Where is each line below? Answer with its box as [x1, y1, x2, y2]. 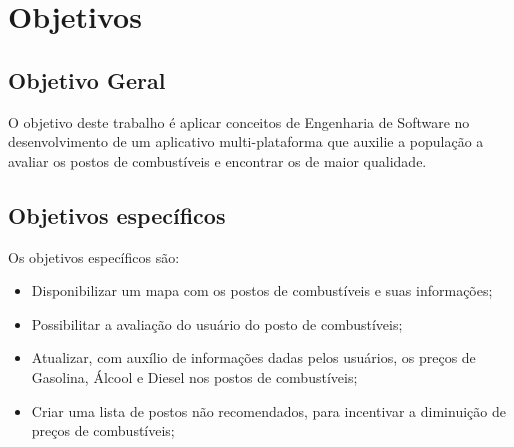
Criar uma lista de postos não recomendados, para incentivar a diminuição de [31, 400, 506, 421]
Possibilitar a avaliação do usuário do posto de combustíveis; [31, 313, 403, 334]
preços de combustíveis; [31, 420, 175, 441]
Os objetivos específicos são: [8, 246, 180, 267]
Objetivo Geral [8, 64, 166, 95]
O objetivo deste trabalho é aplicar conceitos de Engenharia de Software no [8, 111, 470, 132]
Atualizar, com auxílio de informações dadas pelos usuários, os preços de [31, 347, 476, 368]
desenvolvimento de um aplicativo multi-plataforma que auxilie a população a [8, 131, 484, 152]
